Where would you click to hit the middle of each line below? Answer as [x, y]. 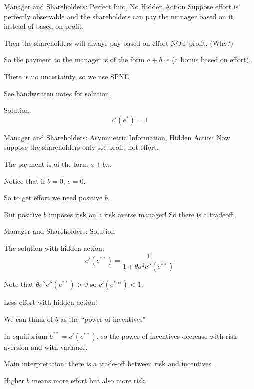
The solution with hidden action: [54, 248]
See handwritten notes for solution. [58, 93]
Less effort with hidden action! [51, 302]
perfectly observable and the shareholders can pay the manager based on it [119, 16]
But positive [23, 214]
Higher [14, 380]
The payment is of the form [46, 164]
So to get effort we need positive [53, 198]
